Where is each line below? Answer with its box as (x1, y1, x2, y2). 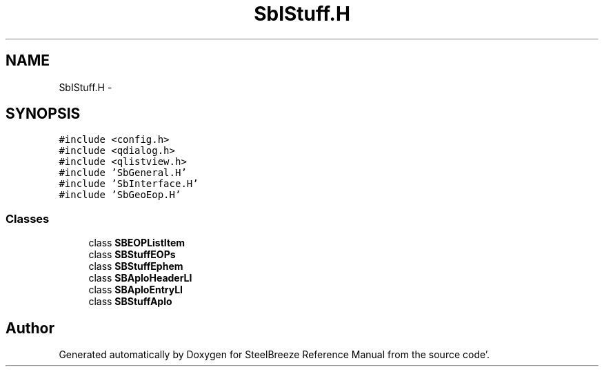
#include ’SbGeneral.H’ (59, 167, 187, 179)
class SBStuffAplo (88, 295, 172, 308)
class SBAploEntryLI (88, 284, 183, 296)
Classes (6, 211, 50, 226)
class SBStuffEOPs (88, 248, 176, 261)
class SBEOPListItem (88, 237, 185, 249)
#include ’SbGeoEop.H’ (59, 189, 181, 201)
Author (6, 319, 54, 337)
